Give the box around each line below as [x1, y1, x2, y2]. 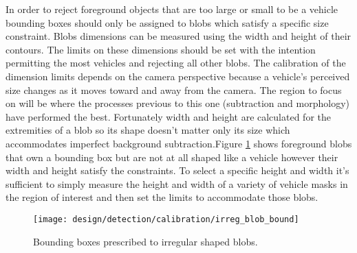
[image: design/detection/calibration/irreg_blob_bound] [33, 214, 299, 224]
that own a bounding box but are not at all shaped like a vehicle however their [6, 149, 338, 164]
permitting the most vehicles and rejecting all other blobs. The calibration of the [6, 56, 346, 70]
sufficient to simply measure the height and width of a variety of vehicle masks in [6, 176, 348, 191]
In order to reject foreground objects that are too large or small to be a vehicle [6, 2, 338, 16]
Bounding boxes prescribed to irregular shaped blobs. [33, 234, 258, 248]
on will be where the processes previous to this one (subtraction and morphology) [6, 96, 349, 110]
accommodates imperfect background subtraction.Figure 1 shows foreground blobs [6, 136, 352, 150]
